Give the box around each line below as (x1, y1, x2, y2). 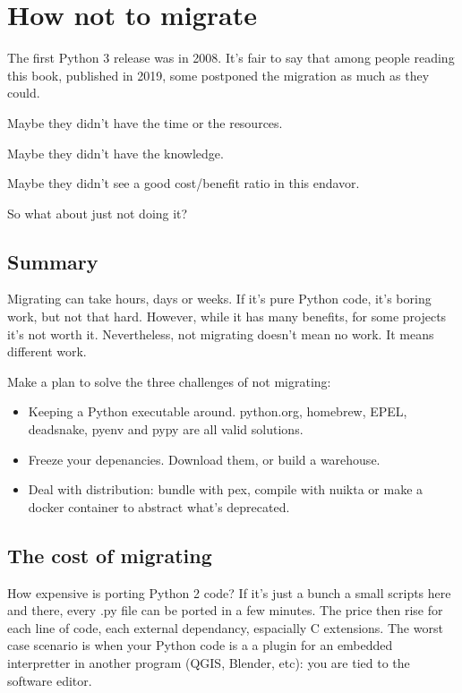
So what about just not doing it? (7, 203, 188, 222)
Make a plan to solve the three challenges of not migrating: (7, 372, 331, 390)
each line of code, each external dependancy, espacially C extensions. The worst (7, 618, 443, 637)
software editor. (7, 671, 92, 689)
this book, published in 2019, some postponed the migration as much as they (7, 65, 430, 84)
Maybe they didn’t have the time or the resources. (7, 113, 283, 132)
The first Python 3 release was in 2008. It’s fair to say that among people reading (7, 48, 455, 67)
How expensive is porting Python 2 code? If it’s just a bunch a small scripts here (7, 583, 451, 602)
